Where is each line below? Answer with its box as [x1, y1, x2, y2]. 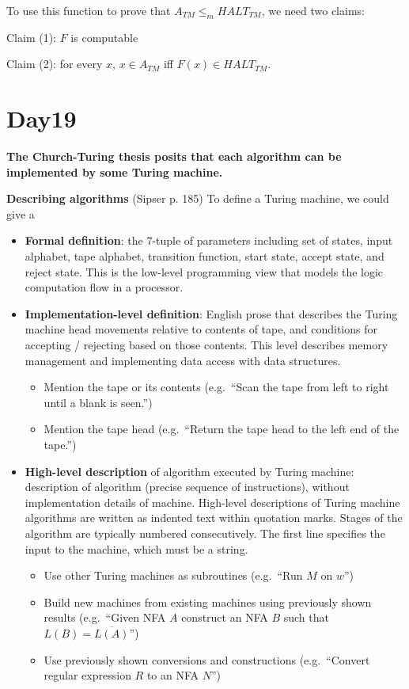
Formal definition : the [25, 232, 143, 249]
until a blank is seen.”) [44, 394, 153, 410]
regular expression [44, 667, 131, 683]
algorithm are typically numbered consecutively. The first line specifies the [25, 524, 385, 541]
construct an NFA [181, 609, 268, 626]
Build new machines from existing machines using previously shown [44, 593, 372, 610]
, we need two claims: [261, 2, 365, 18]
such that [283, 609, 329, 626]
